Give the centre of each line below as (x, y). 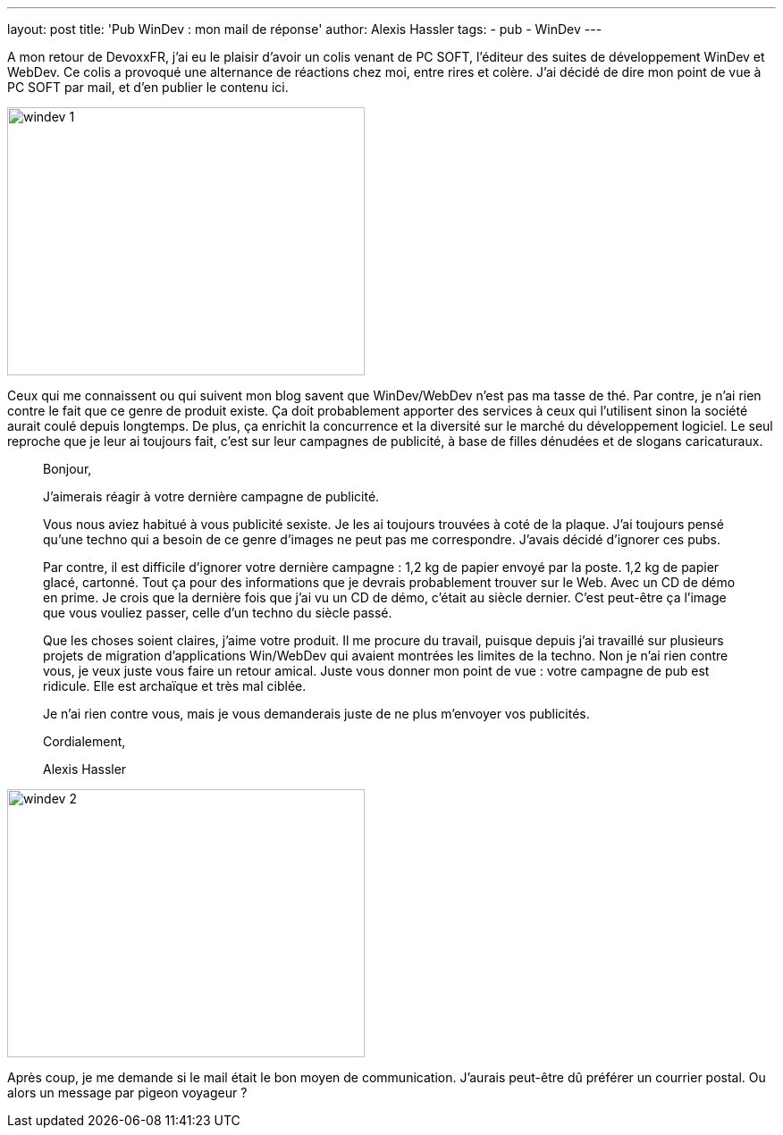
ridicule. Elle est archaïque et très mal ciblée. (175, 686)
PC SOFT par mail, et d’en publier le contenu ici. (148, 87)
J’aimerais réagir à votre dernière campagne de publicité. (211, 496)
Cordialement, (84, 741)
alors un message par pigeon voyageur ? (127, 1093)
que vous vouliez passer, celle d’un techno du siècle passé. (218, 613)
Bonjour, (67, 469)
